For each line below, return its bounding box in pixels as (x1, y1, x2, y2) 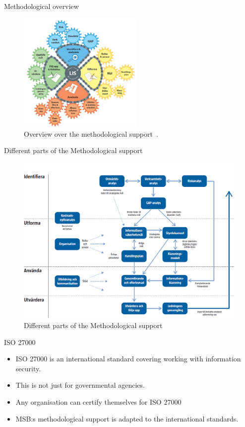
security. (15, 363, 41, 373)
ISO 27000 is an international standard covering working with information (15, 353, 241, 364)
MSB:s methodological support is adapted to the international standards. (15, 413, 239, 424)
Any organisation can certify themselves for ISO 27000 (15, 397, 182, 407)
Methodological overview (4, 1, 79, 11)
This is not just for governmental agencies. (15, 380, 145, 390)
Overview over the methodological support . (24, 128, 158, 139)
